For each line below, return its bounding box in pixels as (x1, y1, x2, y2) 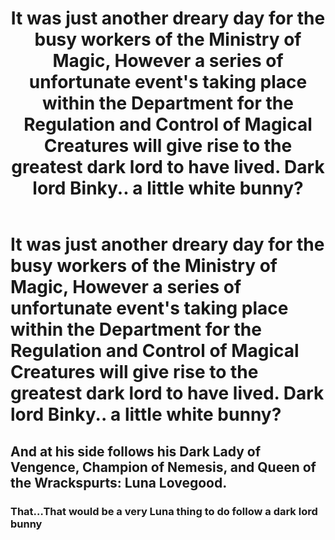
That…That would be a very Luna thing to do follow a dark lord (10, 504, 318, 518)
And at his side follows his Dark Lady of (10, 443, 262, 460)
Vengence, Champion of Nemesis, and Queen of (10, 458, 317, 476)
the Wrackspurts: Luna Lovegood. (10, 474, 228, 491)
